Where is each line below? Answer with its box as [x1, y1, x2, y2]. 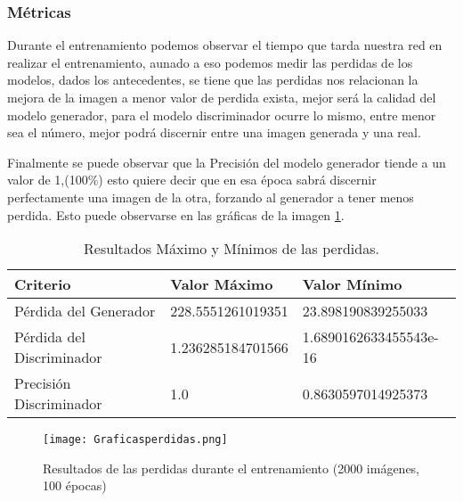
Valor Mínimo [302, 274, 402, 295]
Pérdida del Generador [14, 300, 156, 322]
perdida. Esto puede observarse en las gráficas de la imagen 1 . [7, 205, 345, 224]
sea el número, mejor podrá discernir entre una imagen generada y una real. [7, 123, 421, 142]
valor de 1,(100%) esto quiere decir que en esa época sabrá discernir [7, 170, 377, 189]
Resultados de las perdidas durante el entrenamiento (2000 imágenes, [43, 458, 420, 477]
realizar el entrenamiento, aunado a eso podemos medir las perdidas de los [7, 53, 413, 71]
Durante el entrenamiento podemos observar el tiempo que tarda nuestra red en [7, 36, 443, 54]
